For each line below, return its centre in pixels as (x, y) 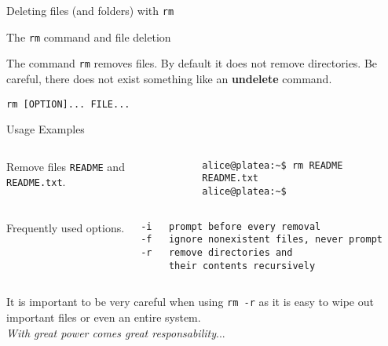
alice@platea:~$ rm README (273, 165)
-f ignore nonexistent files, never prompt (262, 240)
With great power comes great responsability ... (116, 332)
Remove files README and (66, 166)
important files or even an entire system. (104, 317)
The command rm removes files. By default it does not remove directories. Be (192, 63)
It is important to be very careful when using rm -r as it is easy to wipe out (190, 302)
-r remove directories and (217, 253)
